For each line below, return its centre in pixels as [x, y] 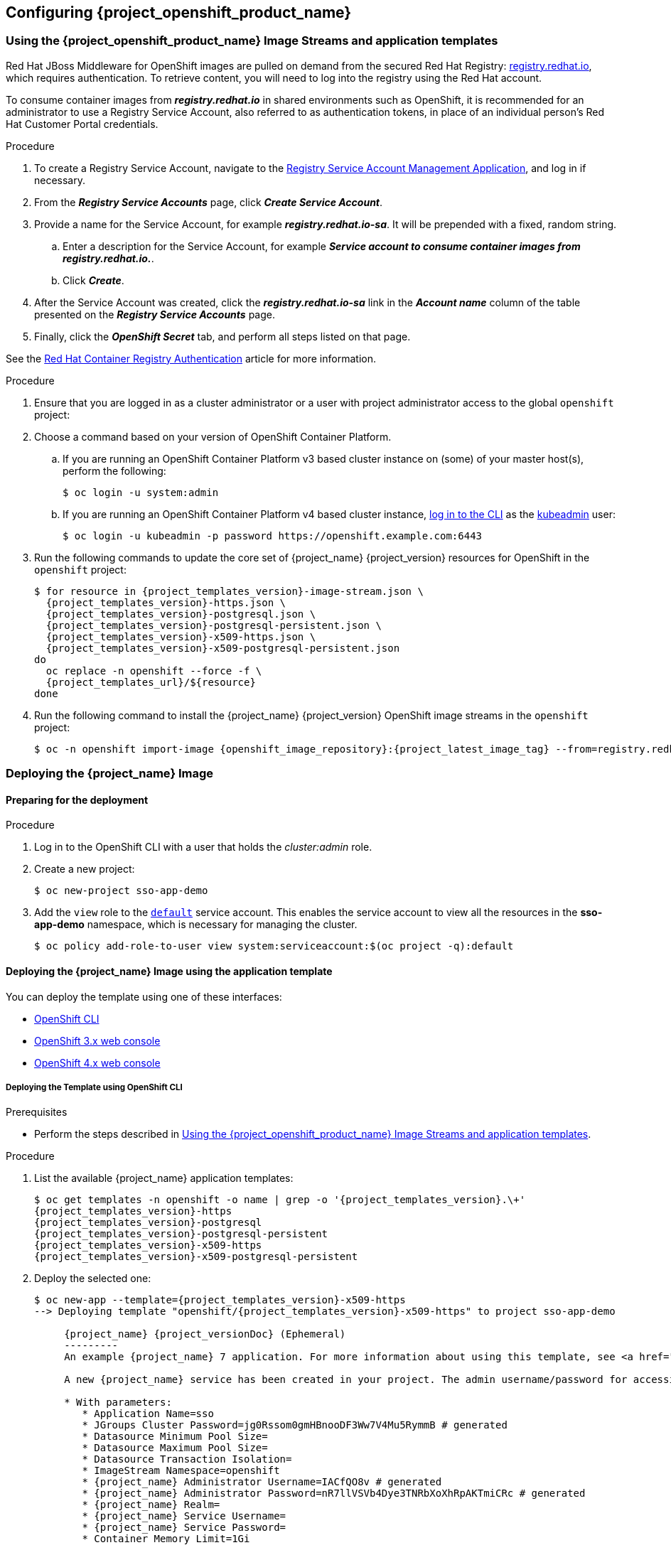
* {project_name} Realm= [151, 1505]
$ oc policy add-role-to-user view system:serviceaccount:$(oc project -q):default [274, 946]
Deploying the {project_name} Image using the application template [169, 971]
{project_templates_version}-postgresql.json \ [181, 614]
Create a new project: [85, 869]
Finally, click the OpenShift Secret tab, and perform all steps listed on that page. [222, 336]
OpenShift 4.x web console [97, 1062]
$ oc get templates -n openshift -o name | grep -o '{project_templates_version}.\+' [280, 1200]
